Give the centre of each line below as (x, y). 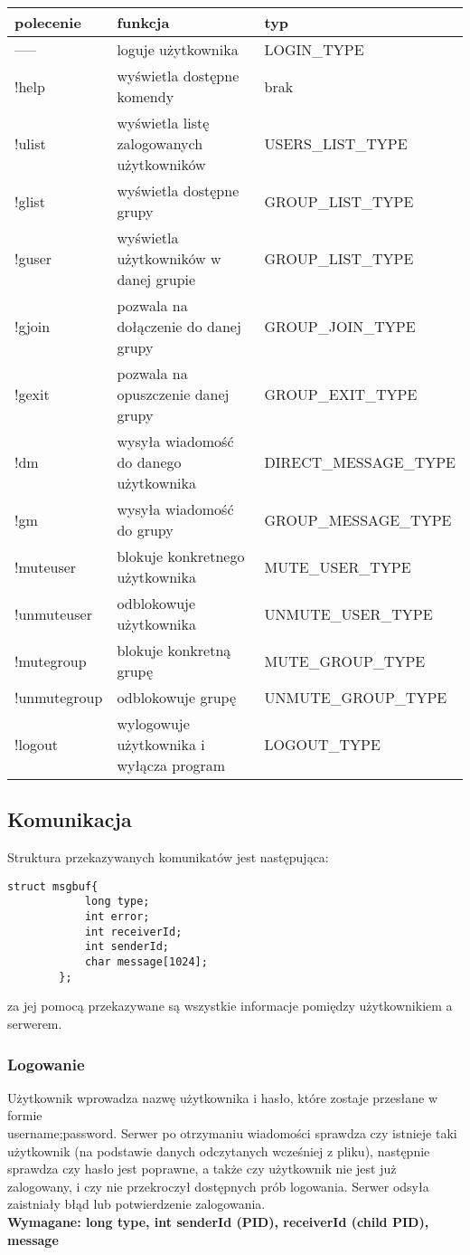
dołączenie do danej (179, 326)
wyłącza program (171, 765)
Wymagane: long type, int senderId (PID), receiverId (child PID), (218, 1221)
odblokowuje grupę (177, 697)
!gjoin (33, 326)
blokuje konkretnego (181, 556)
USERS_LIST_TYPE (336, 143)
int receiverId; (133, 932)
